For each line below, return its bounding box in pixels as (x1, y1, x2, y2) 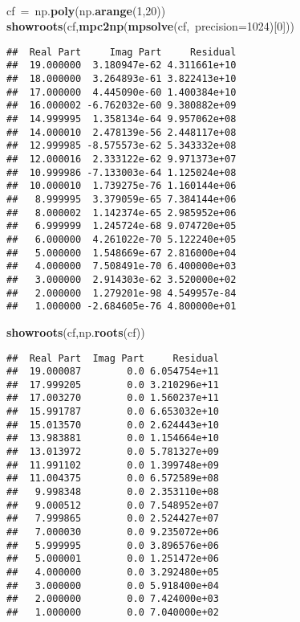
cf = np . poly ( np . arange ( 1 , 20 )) (6, 2, 166, 18)
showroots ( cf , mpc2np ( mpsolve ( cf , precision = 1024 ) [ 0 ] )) (6, 18, 294, 35)
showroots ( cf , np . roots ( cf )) (6, 323, 145, 340)
